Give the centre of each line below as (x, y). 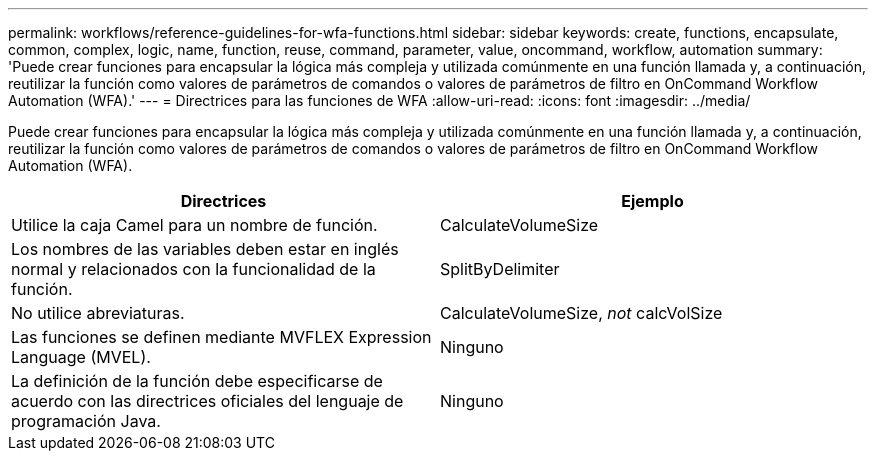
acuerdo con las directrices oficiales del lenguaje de (207, 401)
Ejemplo (652, 201)
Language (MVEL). (81, 357)
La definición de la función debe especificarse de (197, 381)
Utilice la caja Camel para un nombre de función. (194, 225)
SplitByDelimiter (500, 269)
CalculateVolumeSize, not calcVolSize (581, 313)
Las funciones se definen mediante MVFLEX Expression (221, 337)
